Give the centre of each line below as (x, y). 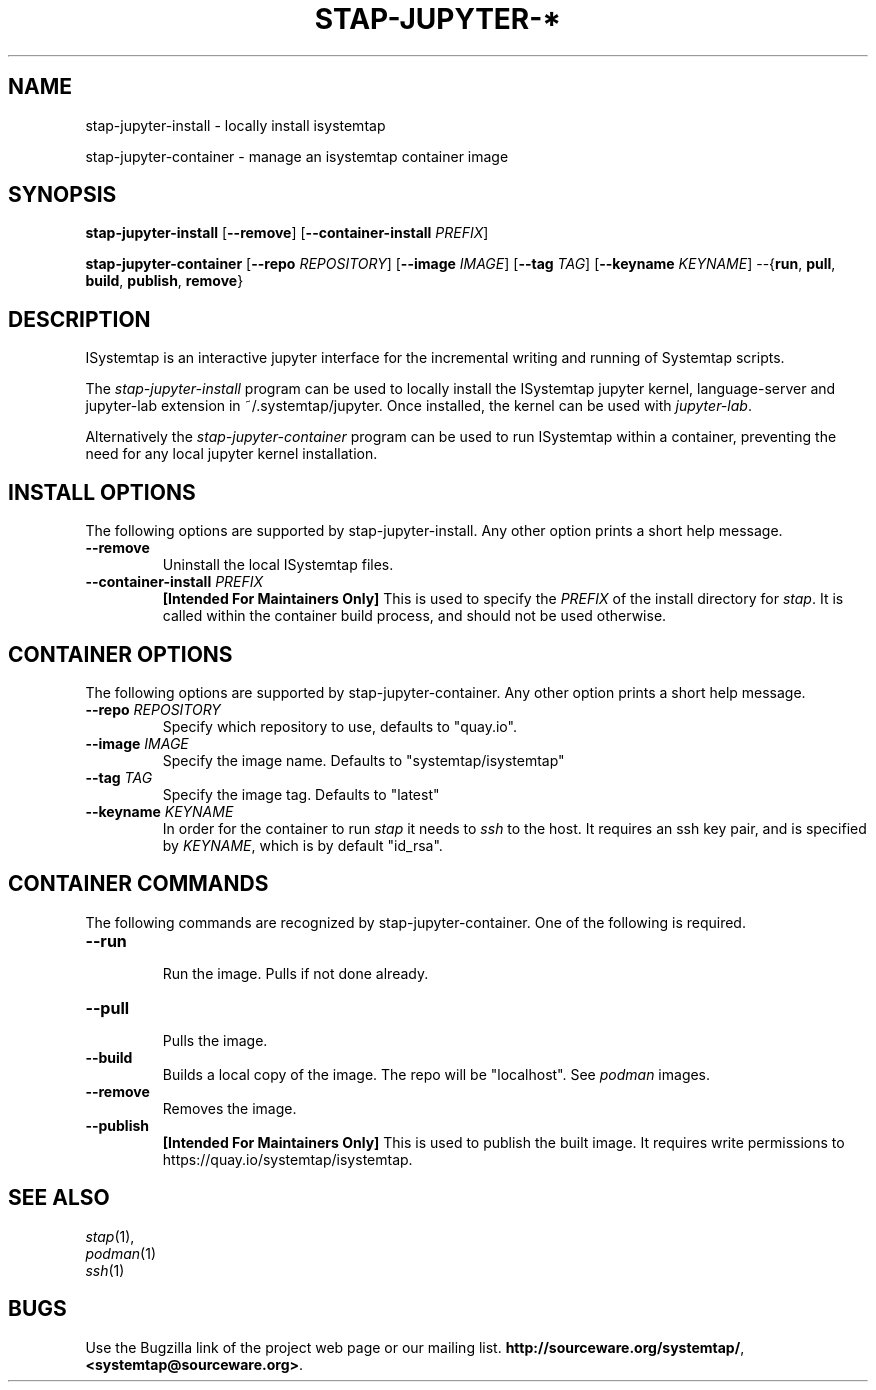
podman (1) (121, 1253)
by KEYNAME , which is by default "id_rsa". (302, 845)
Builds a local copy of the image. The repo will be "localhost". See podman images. (436, 1074)
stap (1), (110, 1236)
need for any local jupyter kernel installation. (231, 454)
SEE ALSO (59, 1198)
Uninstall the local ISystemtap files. (278, 565)
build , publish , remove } (164, 281)
